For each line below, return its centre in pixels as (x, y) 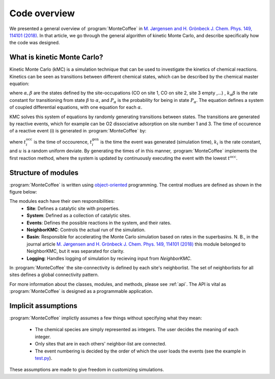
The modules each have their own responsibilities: (62, 201)
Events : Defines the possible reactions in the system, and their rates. (99, 223)
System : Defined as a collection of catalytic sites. (79, 215)
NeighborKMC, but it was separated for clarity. (76, 251)
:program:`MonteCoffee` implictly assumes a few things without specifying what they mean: (106, 318)
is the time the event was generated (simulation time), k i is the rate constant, (181, 142)
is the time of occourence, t (63, 142)
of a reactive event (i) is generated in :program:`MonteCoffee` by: (78, 131)
